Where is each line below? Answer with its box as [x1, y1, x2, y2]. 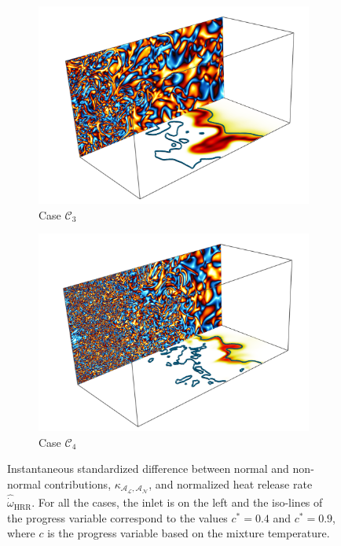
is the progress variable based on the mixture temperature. [47, 525, 330, 541]
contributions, [44, 475, 112, 492]
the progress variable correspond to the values [7, 509, 228, 526]
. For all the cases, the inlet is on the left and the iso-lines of [31, 494, 323, 511]
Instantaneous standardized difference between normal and [7, 460, 289, 477]
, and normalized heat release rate [148, 475, 313, 492]
